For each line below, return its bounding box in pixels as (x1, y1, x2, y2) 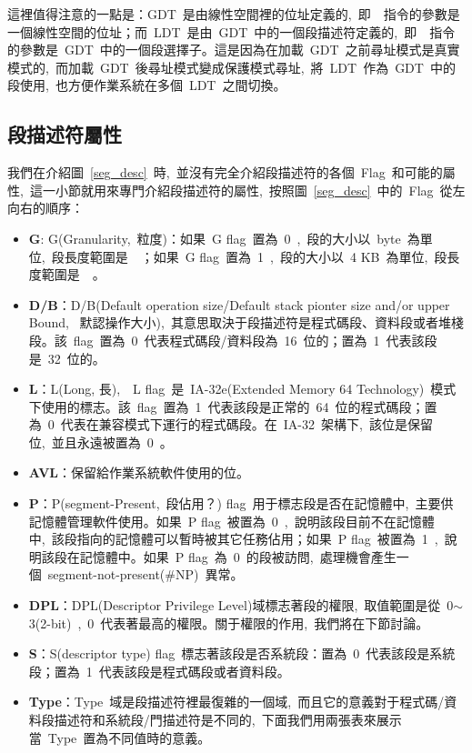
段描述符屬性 (7, 120, 122, 148)
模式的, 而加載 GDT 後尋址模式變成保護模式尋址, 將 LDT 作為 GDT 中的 (7, 57, 456, 76)
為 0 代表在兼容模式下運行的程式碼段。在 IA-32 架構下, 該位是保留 (28, 415, 433, 434)
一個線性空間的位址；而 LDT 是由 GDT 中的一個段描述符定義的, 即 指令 (7, 22, 456, 41)
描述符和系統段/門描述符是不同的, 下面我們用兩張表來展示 (54, 710, 402, 729)
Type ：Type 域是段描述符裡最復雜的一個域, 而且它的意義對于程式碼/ (28, 692, 445, 711)
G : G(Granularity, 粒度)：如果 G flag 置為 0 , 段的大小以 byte (28, 228, 401, 247)
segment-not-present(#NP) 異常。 (47, 565, 244, 584)
